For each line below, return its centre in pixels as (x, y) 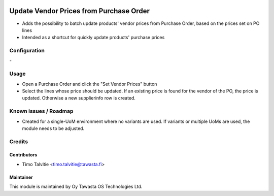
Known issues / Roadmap (41, 111)
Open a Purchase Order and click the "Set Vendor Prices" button (90, 84)
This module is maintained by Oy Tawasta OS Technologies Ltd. (76, 187)
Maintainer (21, 177)
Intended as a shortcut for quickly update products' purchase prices (93, 38)
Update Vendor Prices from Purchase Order (79, 11)
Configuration (27, 51)
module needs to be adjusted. (53, 128)
